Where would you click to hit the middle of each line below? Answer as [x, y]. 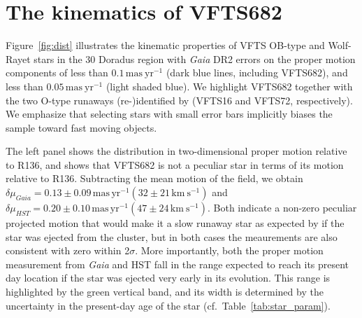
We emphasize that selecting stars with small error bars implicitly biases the [169, 114]
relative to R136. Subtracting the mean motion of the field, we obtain [154, 178]
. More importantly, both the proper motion [229, 250]
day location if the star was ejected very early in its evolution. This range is [168, 278]
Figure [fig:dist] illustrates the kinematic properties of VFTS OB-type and [165, 45]
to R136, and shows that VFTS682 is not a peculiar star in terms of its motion [175, 164]
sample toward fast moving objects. [81, 127]
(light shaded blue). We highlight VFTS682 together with [229, 86]
